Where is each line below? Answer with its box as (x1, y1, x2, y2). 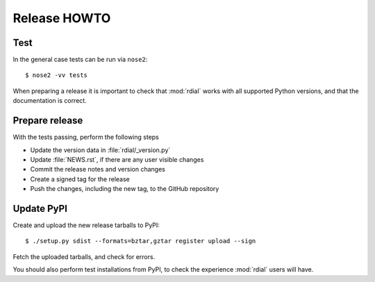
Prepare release (12, 115, 83, 126)
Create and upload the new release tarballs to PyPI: (12, 221, 160, 229)
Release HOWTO (12, 10, 111, 26)
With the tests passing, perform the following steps (12, 133, 159, 142)
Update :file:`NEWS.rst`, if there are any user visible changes (30, 155, 204, 163)
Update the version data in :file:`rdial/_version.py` (30, 146, 171, 154)
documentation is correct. (12, 97, 87, 105)
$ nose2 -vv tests (25, 72, 88, 79)
